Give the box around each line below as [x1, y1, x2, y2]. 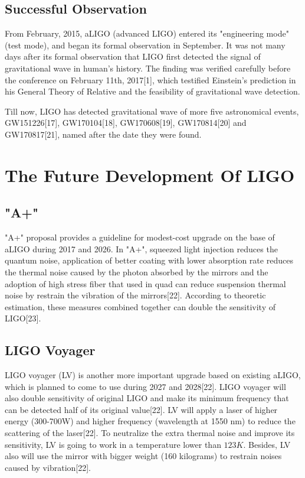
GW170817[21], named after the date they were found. [5, 128, 202, 140]
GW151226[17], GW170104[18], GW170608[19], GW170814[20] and [5, 116, 247, 129]
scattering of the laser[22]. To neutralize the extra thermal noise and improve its [5, 427, 295, 439]
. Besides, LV [243, 438, 291, 450]
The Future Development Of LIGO [5, 162, 295, 187]
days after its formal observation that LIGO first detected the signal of [5, 50, 261, 63]
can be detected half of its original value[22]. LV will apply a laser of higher [5, 403, 278, 415]
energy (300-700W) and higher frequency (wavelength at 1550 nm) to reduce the [5, 415, 296, 427]
